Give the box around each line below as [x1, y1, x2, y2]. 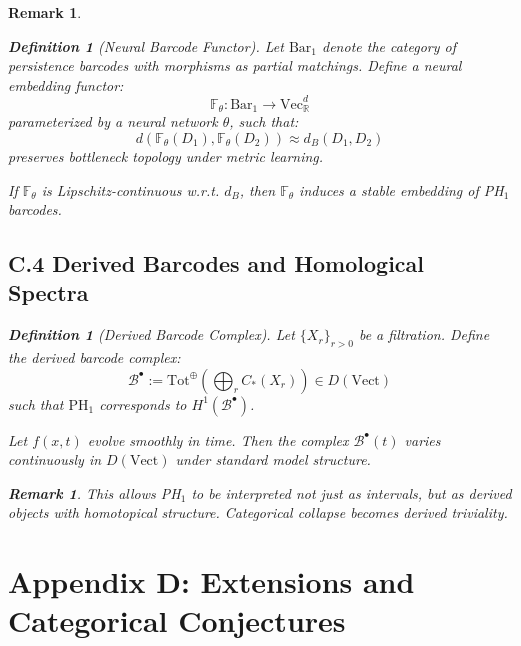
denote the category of [322, 35, 457, 56]
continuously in [8, 449, 102, 470]
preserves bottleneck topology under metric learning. [8, 145, 324, 166]
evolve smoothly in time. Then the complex [87, 429, 349, 450]
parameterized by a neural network [8, 111, 218, 132]
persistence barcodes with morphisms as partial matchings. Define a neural [8, 55, 462, 76]
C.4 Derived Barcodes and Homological [8, 248, 425, 279]
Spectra [8, 277, 89, 308]
